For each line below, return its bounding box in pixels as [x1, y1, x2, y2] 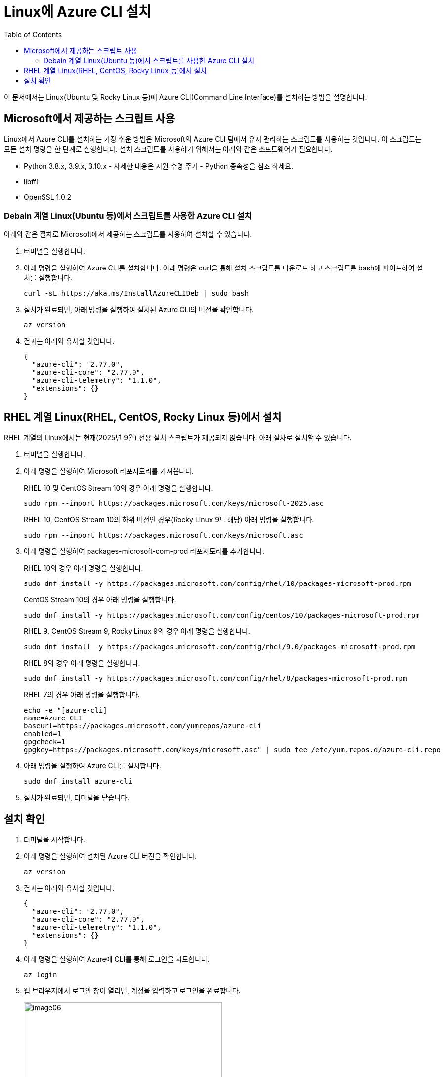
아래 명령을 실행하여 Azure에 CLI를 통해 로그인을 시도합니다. [24, 955, 210, 964]
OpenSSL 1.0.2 [24, 192, 71, 201]
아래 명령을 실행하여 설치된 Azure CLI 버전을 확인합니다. [24, 852, 197, 861]
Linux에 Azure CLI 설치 [4, 3, 151, 20]
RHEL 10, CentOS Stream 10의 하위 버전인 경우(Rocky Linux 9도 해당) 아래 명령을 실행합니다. [24, 515, 314, 524]
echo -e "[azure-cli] [24, 706, 107, 715]
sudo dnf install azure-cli [24, 777, 133, 786]
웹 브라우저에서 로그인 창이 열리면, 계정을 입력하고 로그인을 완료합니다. [24, 987, 241, 995]
